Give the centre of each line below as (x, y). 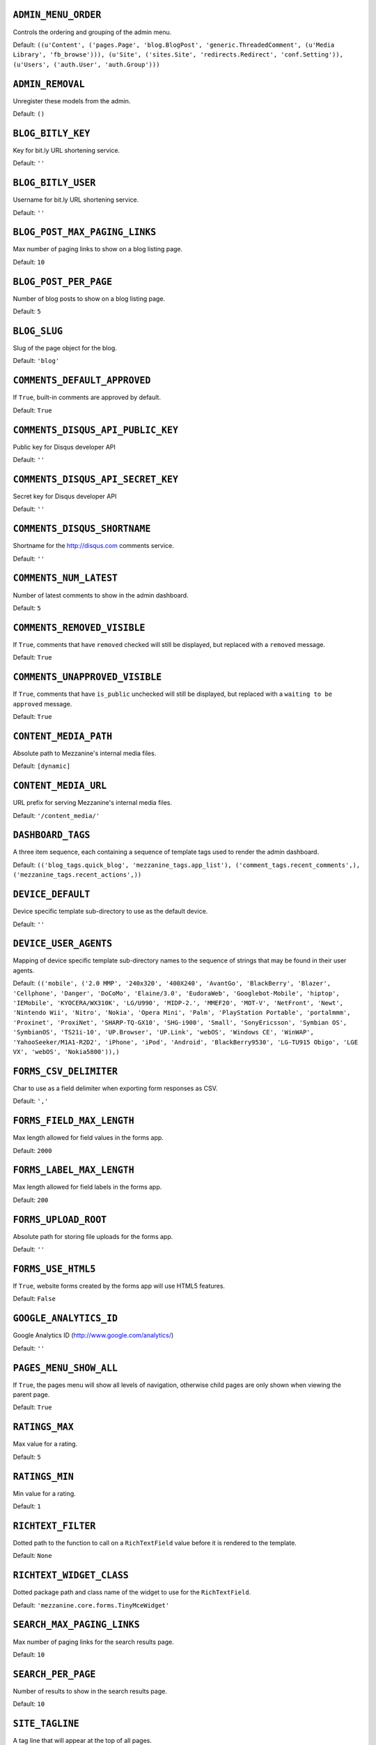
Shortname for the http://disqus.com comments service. (93, 546)
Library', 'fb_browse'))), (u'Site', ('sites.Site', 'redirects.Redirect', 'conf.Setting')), (178, 55)
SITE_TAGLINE (46, 1723)
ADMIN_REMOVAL (49, 84)
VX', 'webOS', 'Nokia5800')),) (66, 1052)
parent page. (31, 1395)
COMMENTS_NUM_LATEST (65, 578)
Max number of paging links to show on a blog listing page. (98, 249)
